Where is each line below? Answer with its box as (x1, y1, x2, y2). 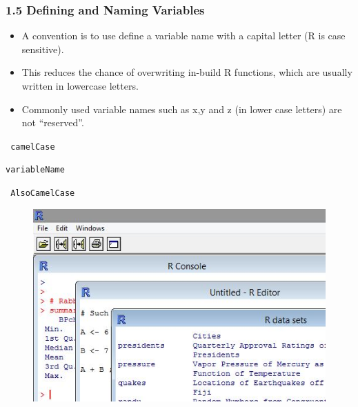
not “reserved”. (21, 115, 84, 130)
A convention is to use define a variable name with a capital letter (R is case (21, 28, 346, 43)
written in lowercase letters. (21, 79, 139, 92)
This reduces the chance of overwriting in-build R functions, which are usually (21, 65, 352, 79)
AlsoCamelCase (10, 188, 75, 199)
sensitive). (21, 41, 64, 56)
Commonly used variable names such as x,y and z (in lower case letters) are (21, 101, 342, 116)
